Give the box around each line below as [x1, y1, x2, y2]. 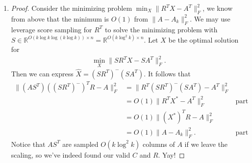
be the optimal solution [168, 34, 239, 45]
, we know [202, 3, 233, 13]
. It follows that [144, 68, 191, 78]
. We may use [190, 13, 230, 23]
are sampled [62, 139, 99, 149]
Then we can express [11, 68, 74, 78]
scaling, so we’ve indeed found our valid [11, 149, 130, 160]
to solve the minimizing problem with [105, 24, 218, 34]
